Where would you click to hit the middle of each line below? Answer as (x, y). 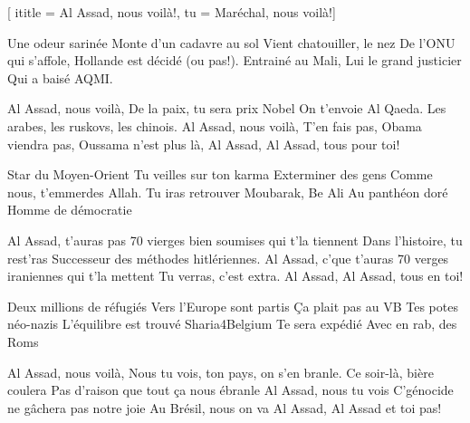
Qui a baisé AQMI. (60, 77)
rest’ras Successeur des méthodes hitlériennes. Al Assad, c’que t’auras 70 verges (228, 258)
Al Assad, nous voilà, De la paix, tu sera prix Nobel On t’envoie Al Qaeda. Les (227, 108)
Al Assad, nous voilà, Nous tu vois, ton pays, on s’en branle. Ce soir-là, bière (221, 372)
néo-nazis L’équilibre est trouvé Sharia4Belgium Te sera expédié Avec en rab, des (232, 324)
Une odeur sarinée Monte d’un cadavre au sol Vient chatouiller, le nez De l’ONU (231, 42)
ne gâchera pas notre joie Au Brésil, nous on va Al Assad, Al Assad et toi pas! (225, 407)
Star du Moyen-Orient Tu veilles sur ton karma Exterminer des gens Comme (220, 174)
